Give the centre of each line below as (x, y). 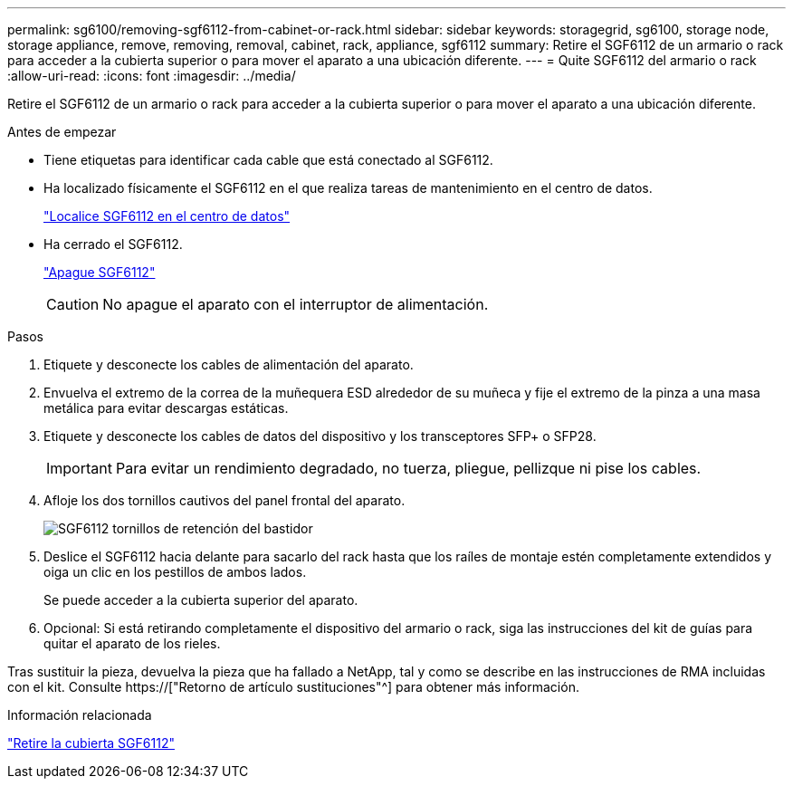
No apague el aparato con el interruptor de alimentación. (296, 304)
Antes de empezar (62, 132)
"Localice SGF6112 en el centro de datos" (167, 216)
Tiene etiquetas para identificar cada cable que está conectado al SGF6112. (268, 160)
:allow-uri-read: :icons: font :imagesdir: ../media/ (152, 76)
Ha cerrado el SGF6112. (113, 244)
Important (79, 468)
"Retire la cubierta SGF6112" (91, 743)
